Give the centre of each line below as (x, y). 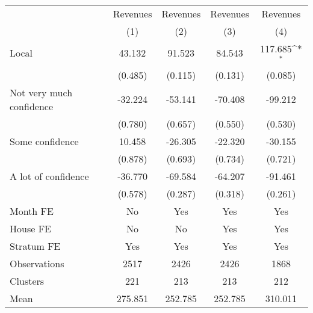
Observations (37, 263)
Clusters (27, 280)
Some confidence (44, 141)
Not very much (41, 92)
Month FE (32, 211)
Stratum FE (35, 246)
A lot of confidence (49, 176)
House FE (30, 228)
